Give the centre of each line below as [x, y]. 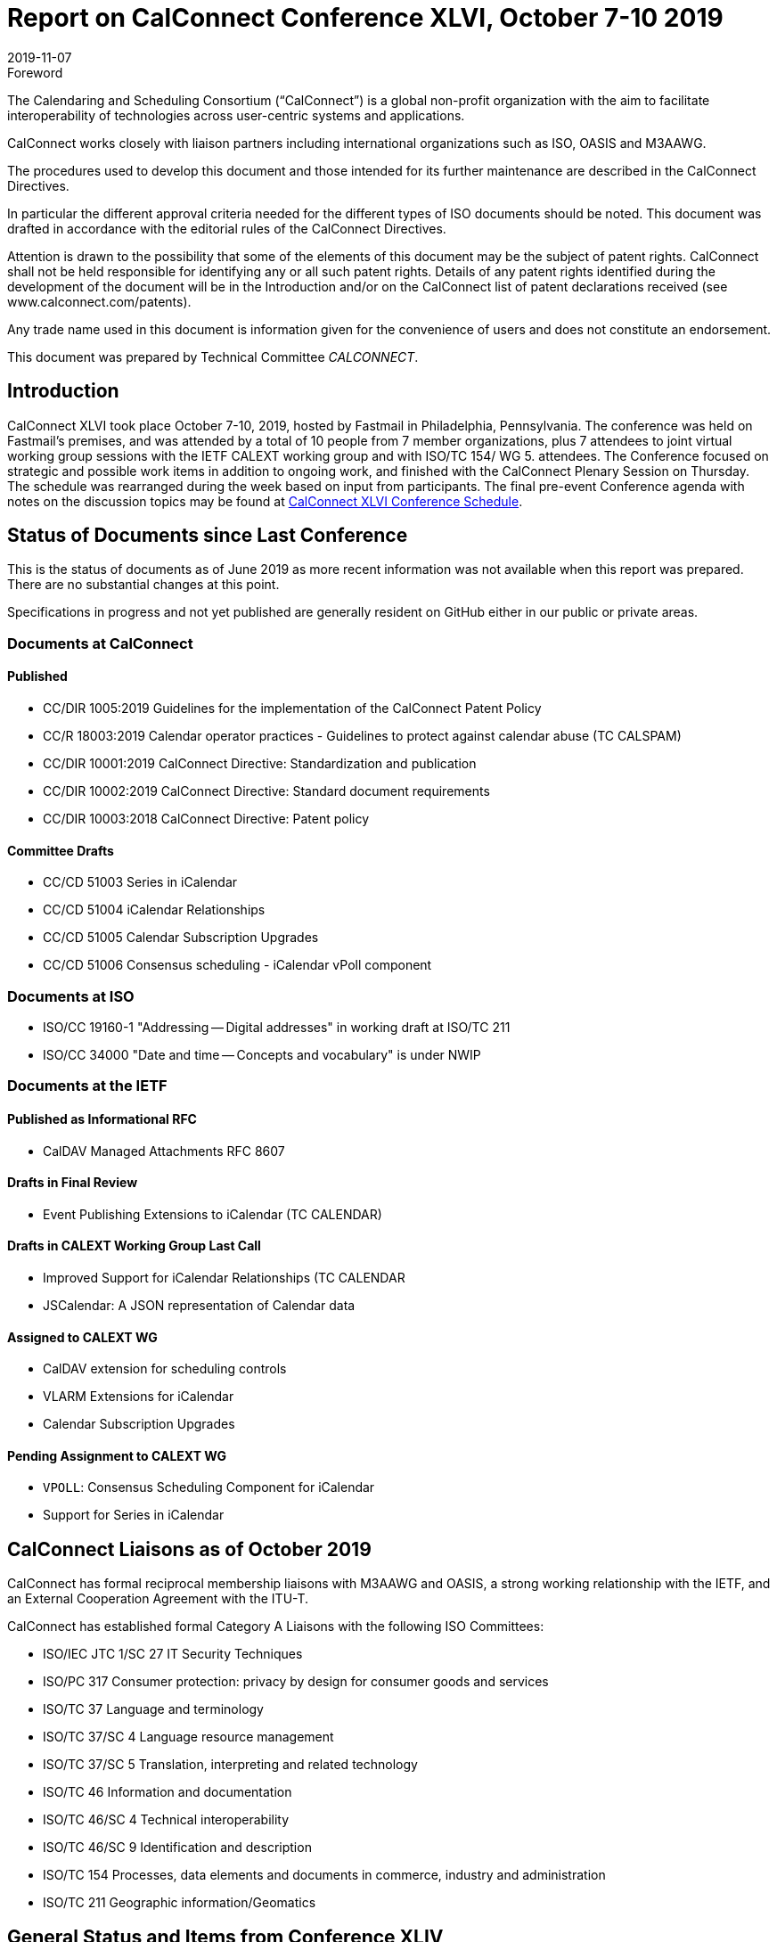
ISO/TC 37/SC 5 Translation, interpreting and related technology [230, 1765]
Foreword [35, 72]
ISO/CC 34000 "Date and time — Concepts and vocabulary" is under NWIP [262, 1055]
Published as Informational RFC [102, 1118]
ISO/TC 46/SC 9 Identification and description [177, 1848]
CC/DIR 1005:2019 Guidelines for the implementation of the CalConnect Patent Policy [292, 709]
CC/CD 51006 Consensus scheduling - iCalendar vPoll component [237, 965]
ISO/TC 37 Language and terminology [153, 1709]
